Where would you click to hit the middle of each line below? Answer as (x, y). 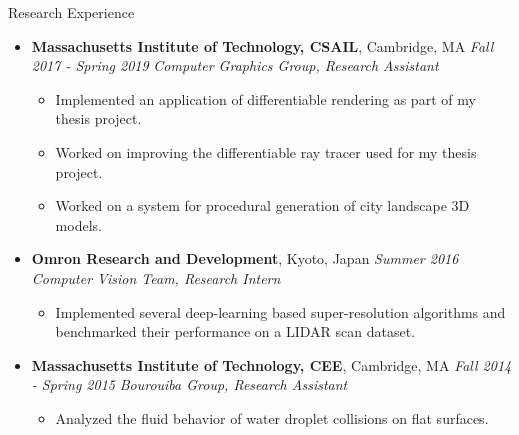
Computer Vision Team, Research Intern (156, 277)
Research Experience (71, 12)
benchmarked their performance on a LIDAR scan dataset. (235, 331)
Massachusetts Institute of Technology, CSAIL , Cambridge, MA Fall (262, 45)
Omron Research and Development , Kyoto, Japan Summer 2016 (245, 258)
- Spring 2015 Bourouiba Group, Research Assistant (189, 384)
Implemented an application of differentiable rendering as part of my (265, 98)
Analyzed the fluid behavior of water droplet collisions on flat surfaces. (272, 417)
